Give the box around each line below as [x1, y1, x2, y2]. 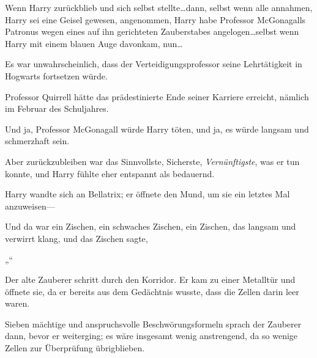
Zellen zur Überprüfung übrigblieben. [5, 342, 145, 354]
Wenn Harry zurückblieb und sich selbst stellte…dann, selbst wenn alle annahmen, [5, 1, 313, 13]
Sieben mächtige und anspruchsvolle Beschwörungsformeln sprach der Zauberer [5, 317, 302, 330]
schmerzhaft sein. [5, 134, 70, 147]
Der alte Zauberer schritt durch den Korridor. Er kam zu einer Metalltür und [5, 273, 296, 286]
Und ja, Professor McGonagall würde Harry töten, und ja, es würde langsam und [5, 122, 309, 135]
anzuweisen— [5, 199, 55, 212]
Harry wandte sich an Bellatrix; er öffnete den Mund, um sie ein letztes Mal [5, 188, 290, 200]
